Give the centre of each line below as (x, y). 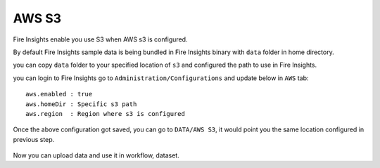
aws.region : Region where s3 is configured (106, 114)
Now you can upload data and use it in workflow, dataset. (96, 155)
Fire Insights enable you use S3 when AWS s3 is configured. (100, 39)
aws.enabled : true (59, 94)
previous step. (34, 139)
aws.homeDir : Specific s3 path (81, 104)
